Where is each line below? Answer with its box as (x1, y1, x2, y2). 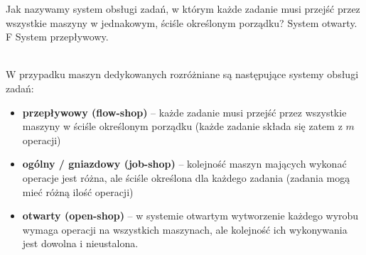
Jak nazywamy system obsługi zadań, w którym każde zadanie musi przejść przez (6, 1, 360, 16)
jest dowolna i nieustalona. (22, 236, 139, 251)
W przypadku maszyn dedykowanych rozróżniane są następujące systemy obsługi (6, 67, 359, 82)
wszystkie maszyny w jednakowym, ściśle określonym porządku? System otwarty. (6, 15, 357, 30)
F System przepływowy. (6, 29, 109, 44)
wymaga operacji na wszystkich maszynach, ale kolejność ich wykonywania (22, 222, 348, 237)
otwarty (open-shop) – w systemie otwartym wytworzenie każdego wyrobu (22, 208, 359, 223)
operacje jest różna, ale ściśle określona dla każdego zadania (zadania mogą (22, 170, 350, 185)
